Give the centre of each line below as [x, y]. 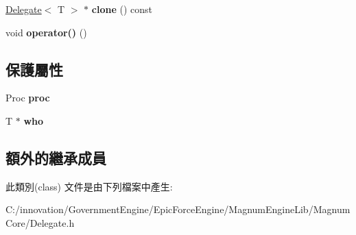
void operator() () [46, 32]
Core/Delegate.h [40, 222]
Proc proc [28, 98]
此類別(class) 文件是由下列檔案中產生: [89, 186]
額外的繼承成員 [56, 157]
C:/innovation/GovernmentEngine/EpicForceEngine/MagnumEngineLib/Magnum [178, 209]
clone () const [122, 9]
